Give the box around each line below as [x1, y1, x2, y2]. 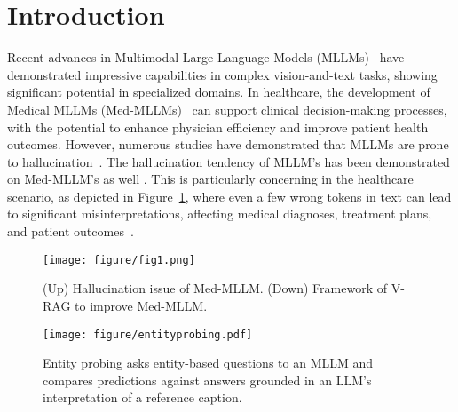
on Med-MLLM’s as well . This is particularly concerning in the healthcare [7, 170, 414, 188]
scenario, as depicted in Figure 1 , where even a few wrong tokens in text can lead [7, 186, 452, 205]
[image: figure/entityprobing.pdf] [43, 328, 253, 341]
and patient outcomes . [7, 222, 134, 241]
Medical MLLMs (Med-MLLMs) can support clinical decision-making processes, [7, 99, 447, 118]
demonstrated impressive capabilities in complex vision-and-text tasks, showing [7, 65, 438, 83]
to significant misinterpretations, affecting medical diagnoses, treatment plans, [7, 204, 432, 223]
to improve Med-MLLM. [75, 296, 208, 314]
